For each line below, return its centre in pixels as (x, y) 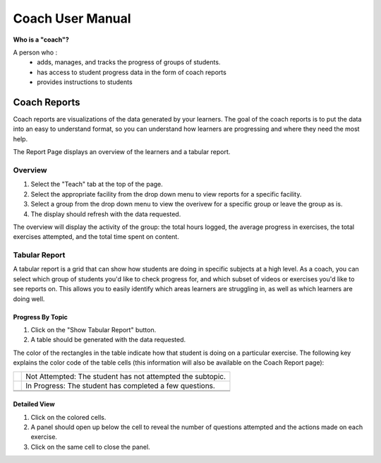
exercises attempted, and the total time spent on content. (96, 237)
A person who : (35, 52)
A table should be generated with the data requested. (108, 340)
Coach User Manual (72, 18)
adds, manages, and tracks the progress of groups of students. (129, 62)
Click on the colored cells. (68, 417)
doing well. (29, 299)
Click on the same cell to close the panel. (91, 447)
